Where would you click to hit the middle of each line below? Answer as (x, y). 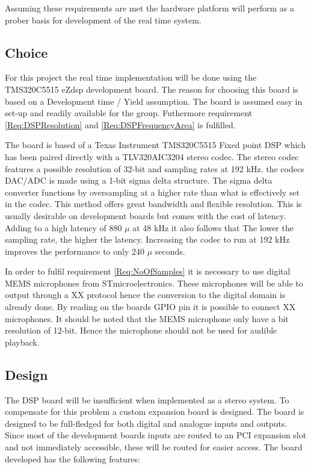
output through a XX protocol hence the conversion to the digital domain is (145, 295)
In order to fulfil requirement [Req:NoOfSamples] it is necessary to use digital (148, 271)
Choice (26, 52)
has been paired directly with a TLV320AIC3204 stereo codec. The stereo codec (152, 156)
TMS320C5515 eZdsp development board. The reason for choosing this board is (152, 89)
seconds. (170, 251)
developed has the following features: (72, 458)
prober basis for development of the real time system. (103, 20)
